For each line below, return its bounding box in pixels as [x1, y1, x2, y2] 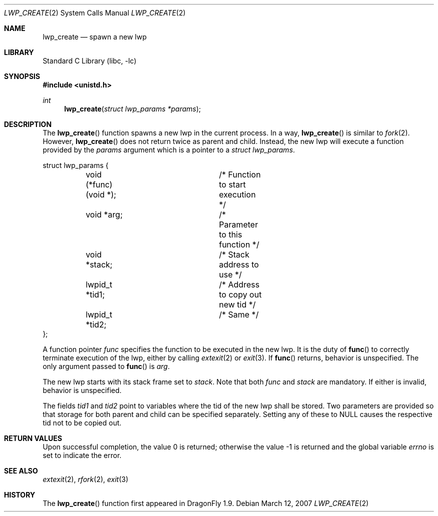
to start [218, 179, 246, 189]
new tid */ [218, 299, 256, 309]
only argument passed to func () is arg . [42, 362, 170, 370]
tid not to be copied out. [42, 418, 121, 427]
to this [218, 229, 242, 239]
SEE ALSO [4, 466, 38, 475]
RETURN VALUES [4, 434, 62, 442]
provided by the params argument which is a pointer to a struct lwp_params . [42, 145, 295, 154]
